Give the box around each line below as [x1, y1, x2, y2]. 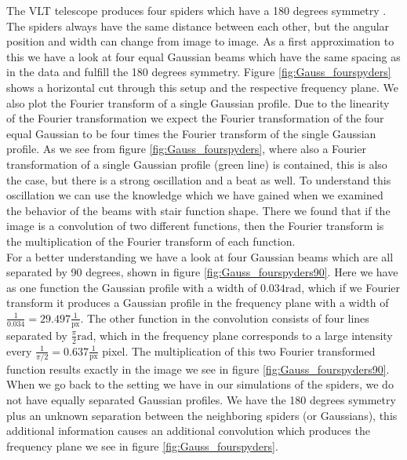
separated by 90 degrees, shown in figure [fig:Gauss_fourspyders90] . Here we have [6, 264, 398, 280]
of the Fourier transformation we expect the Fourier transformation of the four [6, 110, 384, 126]
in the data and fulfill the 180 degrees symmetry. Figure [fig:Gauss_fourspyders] [6, 64, 391, 80]
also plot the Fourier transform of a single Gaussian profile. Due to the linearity [6, 94, 390, 111]
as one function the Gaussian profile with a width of [6, 279, 257, 295]
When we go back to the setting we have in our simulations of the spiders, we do [6, 376, 394, 392]
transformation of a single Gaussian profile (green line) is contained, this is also [6, 155, 387, 172]
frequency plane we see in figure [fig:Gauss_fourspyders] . [6, 437, 278, 454]
